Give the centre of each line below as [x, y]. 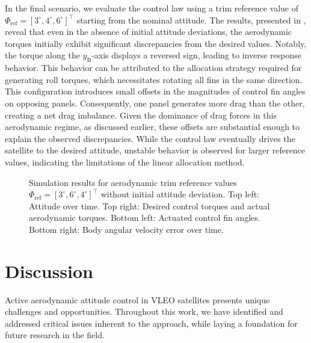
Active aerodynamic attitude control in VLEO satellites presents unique [137, 299]
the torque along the [42, 55]
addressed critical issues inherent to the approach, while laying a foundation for [151, 323]
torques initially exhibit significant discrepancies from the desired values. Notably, [156, 43]
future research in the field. [55, 335]
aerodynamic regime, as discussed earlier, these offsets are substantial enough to [152, 127]
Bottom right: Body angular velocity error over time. [126, 229]
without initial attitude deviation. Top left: [180, 194]
